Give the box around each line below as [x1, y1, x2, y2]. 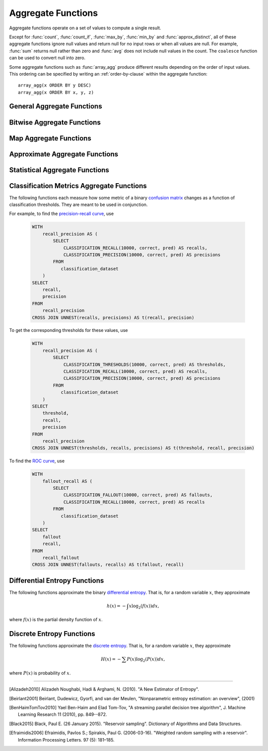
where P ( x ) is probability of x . [9, 670, 71, 676]
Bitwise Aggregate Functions [9, 118, 101, 126]
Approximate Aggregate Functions [9, 150, 119, 158]
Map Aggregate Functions [9, 134, 91, 142]
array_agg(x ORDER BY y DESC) [18, 83, 92, 88]
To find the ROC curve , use [9, 458, 65, 464]
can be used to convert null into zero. [9, 55, 86, 61]
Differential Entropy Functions [9, 576, 104, 585]
